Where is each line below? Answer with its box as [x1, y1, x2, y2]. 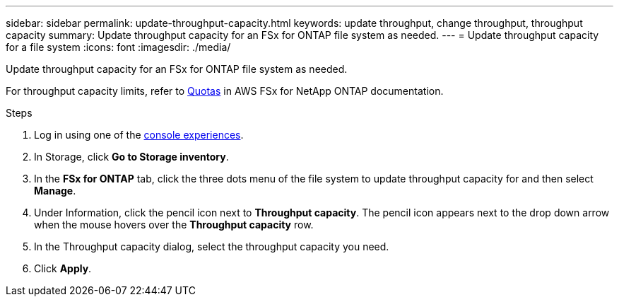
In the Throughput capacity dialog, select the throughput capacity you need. [34, 240, 389, 252]
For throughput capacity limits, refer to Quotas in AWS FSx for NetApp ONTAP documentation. [6, 85, 444, 97]
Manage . [34, 185, 76, 197]
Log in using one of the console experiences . [34, 129, 244, 141]
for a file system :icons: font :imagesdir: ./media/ [6, 41, 231, 53]
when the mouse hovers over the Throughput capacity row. [34, 219, 314, 231]
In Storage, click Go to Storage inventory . [34, 151, 229, 163]
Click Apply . [34, 262, 92, 274]
